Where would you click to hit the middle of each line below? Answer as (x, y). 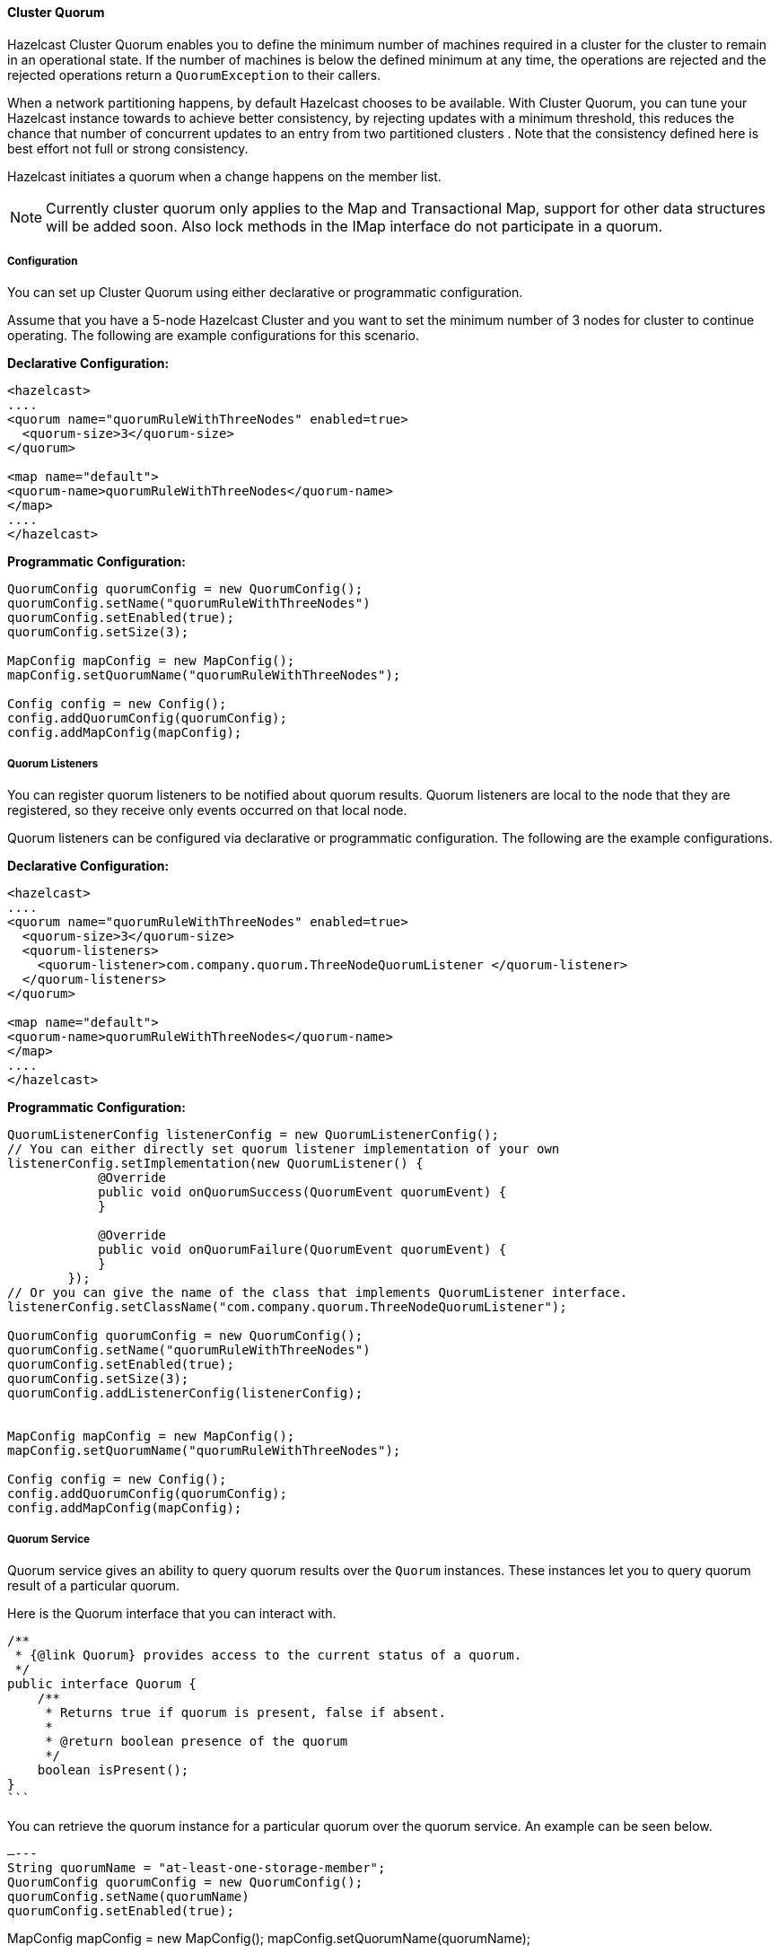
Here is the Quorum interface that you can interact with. (172, 1613)
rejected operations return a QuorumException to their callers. (194, 74)
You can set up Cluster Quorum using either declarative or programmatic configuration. (265, 293)
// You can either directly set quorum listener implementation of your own (284, 1149)
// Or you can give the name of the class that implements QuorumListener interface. (318, 1293)
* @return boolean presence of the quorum (197, 1741)
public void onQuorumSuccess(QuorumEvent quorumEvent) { (302, 1192)
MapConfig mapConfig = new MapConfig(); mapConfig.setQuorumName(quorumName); (269, 1938)
